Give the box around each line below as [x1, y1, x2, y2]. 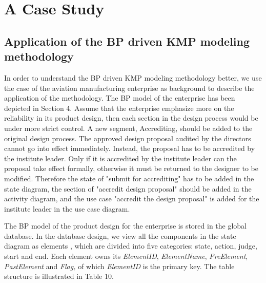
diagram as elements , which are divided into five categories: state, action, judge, [4, 240, 257, 251]
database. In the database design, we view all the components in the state [4, 230, 236, 241]
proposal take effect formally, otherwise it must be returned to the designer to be [4, 163, 258, 174]
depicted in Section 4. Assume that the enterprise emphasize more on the [4, 102, 234, 113]
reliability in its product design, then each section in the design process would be [4, 112, 258, 123]
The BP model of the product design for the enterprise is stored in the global [4, 220, 247, 231]
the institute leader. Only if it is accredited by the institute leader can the [4, 153, 237, 163]
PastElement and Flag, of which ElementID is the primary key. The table [4, 260, 235, 271]
